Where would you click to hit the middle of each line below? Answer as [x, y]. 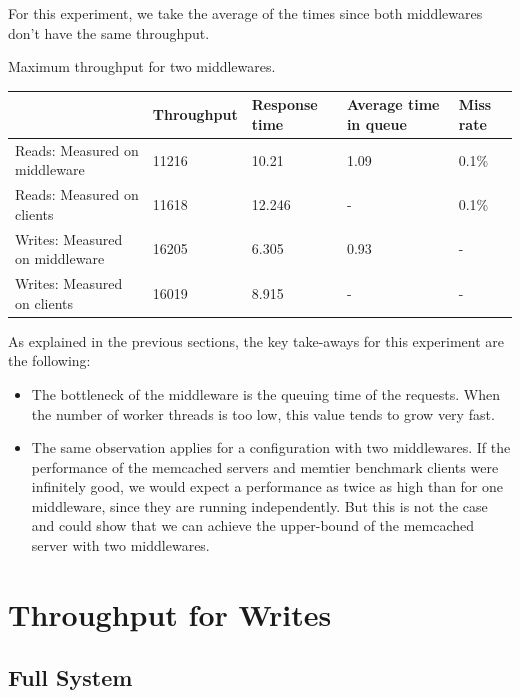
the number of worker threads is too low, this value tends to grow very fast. [263, 413]
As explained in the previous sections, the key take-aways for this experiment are [256, 340]
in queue [376, 123]
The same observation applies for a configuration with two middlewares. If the [271, 447]
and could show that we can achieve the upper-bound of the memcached [253, 525]
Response [284, 104]
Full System [70, 677]
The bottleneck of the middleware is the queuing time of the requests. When [265, 393]
